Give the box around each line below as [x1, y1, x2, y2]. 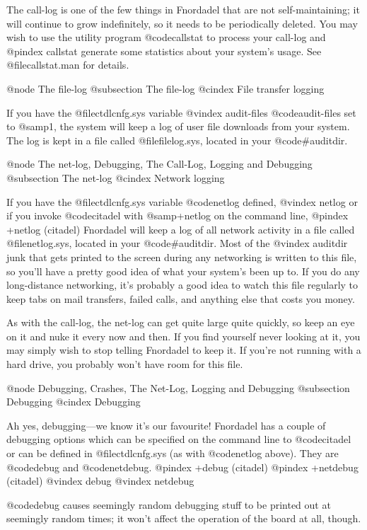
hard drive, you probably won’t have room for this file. [6, 357, 243, 371]
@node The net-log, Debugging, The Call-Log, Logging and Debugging [6, 156, 313, 171]
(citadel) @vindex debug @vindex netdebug [6, 473, 194, 488]
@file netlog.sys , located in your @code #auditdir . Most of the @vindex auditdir [6, 236, 348, 250]
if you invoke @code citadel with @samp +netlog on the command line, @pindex [6, 208, 349, 223]
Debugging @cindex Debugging [6, 394, 141, 409]
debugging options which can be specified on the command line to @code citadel [6, 432, 351, 447]
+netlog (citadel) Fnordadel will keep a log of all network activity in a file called [6, 221, 355, 236]
